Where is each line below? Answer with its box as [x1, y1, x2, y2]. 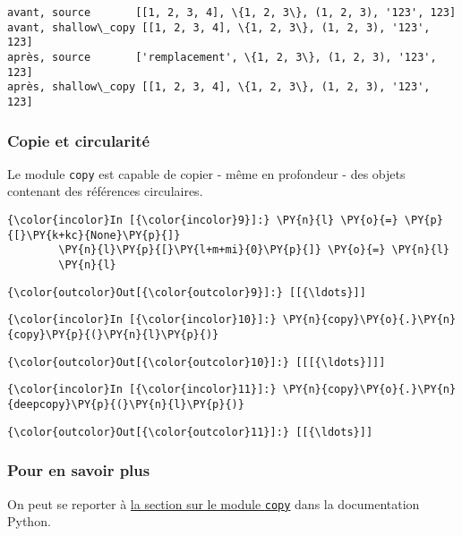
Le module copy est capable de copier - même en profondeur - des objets [7, 164, 406, 183]
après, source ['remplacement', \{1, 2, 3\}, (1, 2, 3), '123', [7, 50, 437, 64]
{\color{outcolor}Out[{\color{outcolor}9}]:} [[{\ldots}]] [7, 285, 366, 299]
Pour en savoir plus [7, 459, 150, 481]
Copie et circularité [7, 129, 150, 151]
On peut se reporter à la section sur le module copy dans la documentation [7, 494, 420, 513]
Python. [7, 512, 51, 531]
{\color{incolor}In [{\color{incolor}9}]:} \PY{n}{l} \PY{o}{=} [7, 214, 398, 227]
